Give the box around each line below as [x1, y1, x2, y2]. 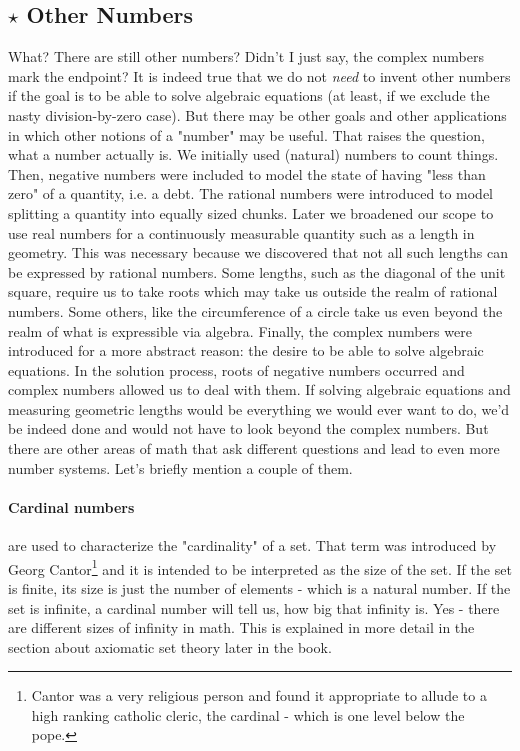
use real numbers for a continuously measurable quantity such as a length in [8, 222, 475, 243]
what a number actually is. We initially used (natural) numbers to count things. [8, 144, 499, 165]
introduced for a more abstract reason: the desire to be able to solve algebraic [8, 340, 484, 361]
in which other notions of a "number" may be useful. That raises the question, [8, 124, 485, 145]
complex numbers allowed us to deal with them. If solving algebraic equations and [8, 379, 511, 400]
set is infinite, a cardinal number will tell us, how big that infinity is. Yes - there [8, 597, 500, 618]
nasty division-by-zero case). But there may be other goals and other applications [8, 104, 507, 125]
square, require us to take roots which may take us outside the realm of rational [8, 281, 498, 302]
